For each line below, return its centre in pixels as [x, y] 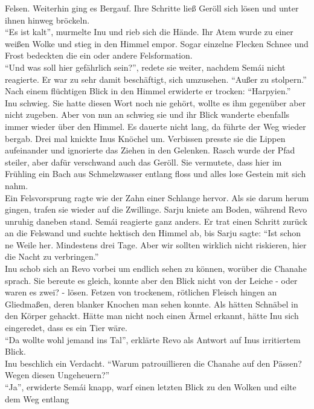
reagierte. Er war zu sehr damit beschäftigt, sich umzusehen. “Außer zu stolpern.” [156, 79]
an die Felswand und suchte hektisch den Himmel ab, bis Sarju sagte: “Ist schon [153, 233]
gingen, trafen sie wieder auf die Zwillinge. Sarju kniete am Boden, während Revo [156, 209]
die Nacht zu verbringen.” [52, 256]
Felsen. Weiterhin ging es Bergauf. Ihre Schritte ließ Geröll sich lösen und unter [152, 8]
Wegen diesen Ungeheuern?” [57, 375]
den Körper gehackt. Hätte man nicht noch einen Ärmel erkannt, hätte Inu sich [152, 316]
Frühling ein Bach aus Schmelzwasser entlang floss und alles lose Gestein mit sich [155, 174]
